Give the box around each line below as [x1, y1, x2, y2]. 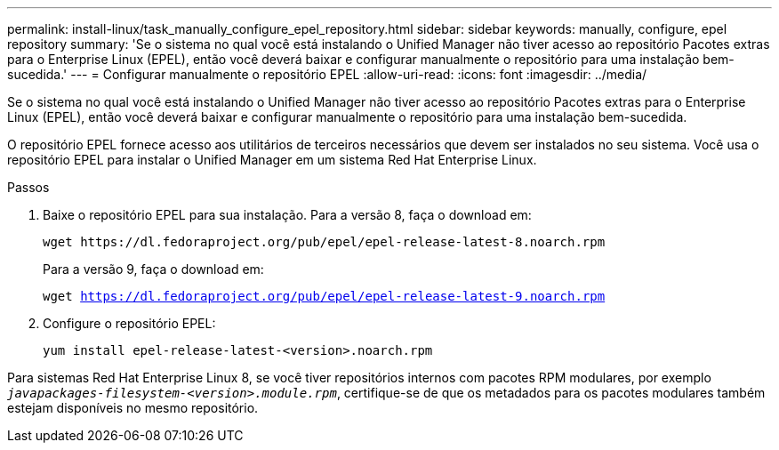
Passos [7, 180, 50, 195]
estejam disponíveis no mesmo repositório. [7, 400, 259, 415]
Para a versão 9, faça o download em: [43, 261, 264, 277]
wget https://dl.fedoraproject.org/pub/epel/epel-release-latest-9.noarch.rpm [43, 289, 606, 303]
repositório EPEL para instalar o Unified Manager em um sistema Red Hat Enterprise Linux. [7, 152, 537, 167]
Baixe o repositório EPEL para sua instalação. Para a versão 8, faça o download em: [43, 207, 532, 222]
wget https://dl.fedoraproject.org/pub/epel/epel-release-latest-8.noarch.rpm [43, 235, 606, 249]
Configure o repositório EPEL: [43, 316, 216, 331]
